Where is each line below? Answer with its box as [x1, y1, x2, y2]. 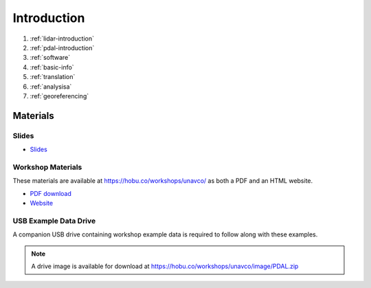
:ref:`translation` [30, 73, 76, 81]
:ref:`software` [30, 54, 71, 62]
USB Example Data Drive [12, 216, 96, 225]
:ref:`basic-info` [30, 63, 75, 71]
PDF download [30, 189, 72, 197]
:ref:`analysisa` [30, 82, 72, 91]
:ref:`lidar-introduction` [30, 34, 95, 43]
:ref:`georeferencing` [30, 91, 89, 100]
